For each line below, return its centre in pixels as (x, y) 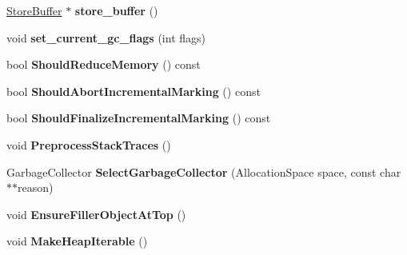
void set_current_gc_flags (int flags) (106, 37)
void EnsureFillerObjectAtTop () (96, 214)
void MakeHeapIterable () (77, 241)
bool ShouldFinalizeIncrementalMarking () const (139, 118)
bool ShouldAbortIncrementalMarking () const (134, 91)
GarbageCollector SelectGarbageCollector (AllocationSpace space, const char (204, 171)
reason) (36, 187)
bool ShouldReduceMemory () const (104, 64)
